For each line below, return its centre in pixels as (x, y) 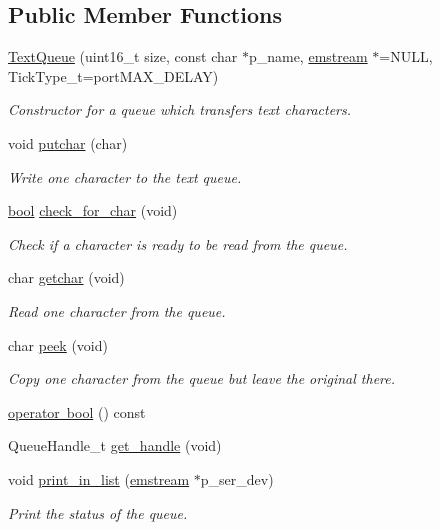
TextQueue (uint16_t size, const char (123, 56)
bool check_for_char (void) (93, 210)
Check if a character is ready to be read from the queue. (178, 243)
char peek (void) (58, 344)
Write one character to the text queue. (125, 176)
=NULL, (406, 56)
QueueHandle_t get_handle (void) (115, 445)
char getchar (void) (66, 277)
